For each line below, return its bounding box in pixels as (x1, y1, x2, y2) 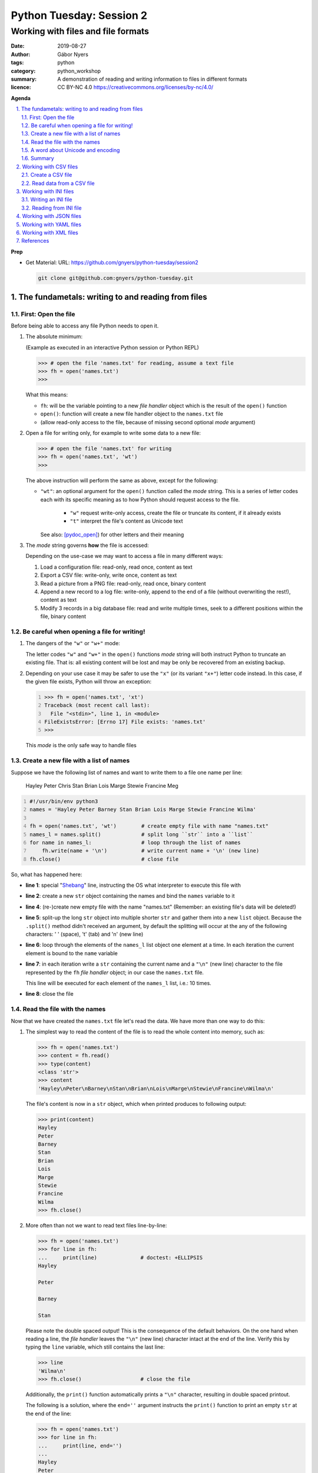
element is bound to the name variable (25, 949, 118, 957)
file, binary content (40, 613, 87, 620)
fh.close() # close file (29, 856, 179, 863)
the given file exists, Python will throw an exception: (25, 678, 152, 685)
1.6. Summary (21, 155, 54, 162)
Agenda (11, 94, 31, 101)
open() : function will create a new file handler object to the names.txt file (40, 410, 224, 418)
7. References (16, 237, 49, 245)
